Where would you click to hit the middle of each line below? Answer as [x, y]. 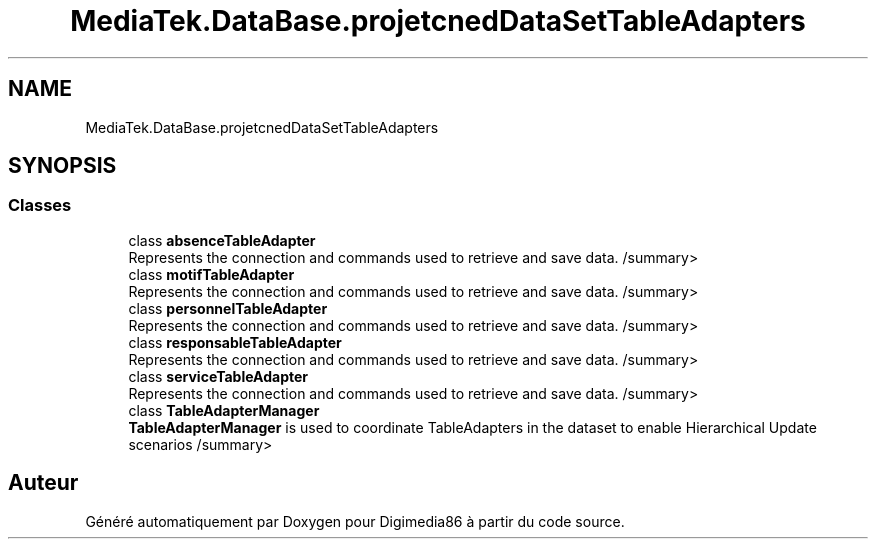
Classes [40, 205]
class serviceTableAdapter [218, 376]
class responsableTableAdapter [235, 342]
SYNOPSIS [62, 166]
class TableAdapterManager [224, 410]
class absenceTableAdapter [222, 240]
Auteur [43, 483]
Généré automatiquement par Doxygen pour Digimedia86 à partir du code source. [355, 521]
